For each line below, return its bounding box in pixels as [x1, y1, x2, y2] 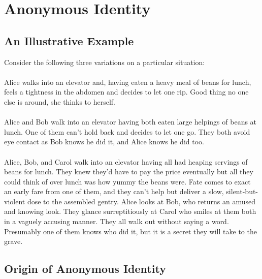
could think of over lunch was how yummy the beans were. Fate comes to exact [4, 176, 251, 187]
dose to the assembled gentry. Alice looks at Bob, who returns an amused [27, 196, 256, 206]
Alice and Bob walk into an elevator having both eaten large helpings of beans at [4, 116, 257, 127]
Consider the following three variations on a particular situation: [4, 56, 205, 67]
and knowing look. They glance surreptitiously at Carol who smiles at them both [4, 206, 256, 216]
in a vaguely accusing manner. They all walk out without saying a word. [4, 216, 229, 227]
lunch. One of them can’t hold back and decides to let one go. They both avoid [4, 126, 250, 137]
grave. [4, 236, 23, 246]
